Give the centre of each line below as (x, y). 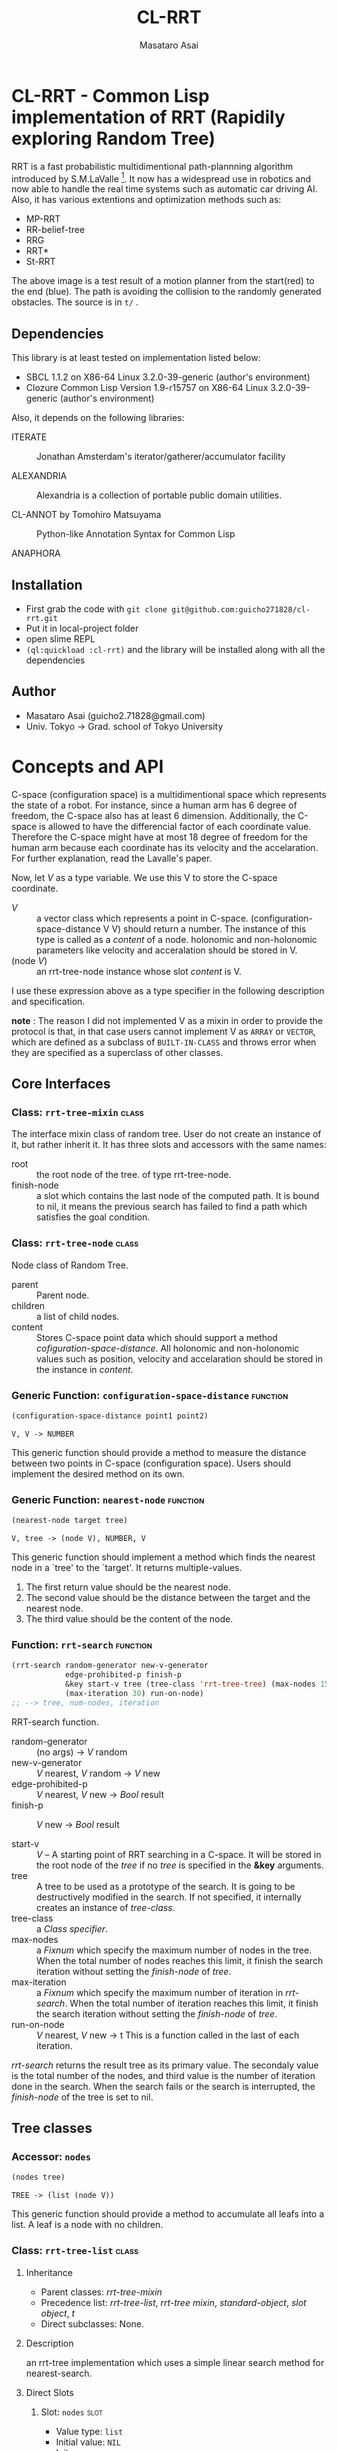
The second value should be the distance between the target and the (168, 1598)
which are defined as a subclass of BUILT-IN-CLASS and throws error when (164, 1042)
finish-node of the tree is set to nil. (82, 2097)
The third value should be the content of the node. (129, 1619)
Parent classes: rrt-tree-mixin (101, 2292)
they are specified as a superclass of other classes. (117, 1052)
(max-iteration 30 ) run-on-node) (134, 1693)
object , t (58, 2313)
